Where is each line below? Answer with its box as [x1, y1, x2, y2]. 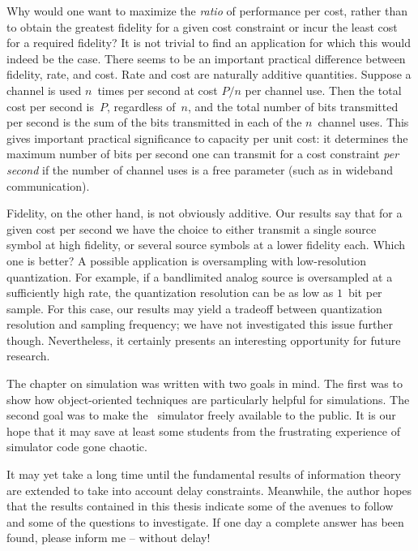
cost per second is [6, 97, 94, 114]
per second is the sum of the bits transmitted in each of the [6, 114, 302, 131]
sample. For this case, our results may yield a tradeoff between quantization [6, 299, 382, 316]
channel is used [6, 81, 82, 98]
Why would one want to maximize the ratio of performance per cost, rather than [6, 2, 407, 19]
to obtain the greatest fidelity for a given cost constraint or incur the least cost [6, 18, 398, 35]
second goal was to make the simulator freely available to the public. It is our [6, 407, 396, 424]
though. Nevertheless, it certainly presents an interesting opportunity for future [6, 331, 401, 348]
